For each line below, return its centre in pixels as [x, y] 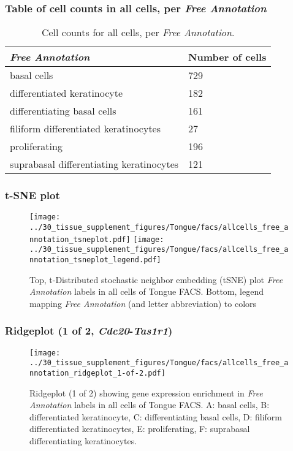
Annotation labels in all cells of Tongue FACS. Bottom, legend [146, 291]
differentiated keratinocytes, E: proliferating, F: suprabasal [140, 429]
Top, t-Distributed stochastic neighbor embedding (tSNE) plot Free [156, 279]
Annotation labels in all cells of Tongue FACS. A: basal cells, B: [150, 405]
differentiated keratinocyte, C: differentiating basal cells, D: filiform [156, 416]
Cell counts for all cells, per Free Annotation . [138, 32]
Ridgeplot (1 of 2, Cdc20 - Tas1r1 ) [89, 331]
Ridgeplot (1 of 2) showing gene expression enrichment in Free [146, 392]
